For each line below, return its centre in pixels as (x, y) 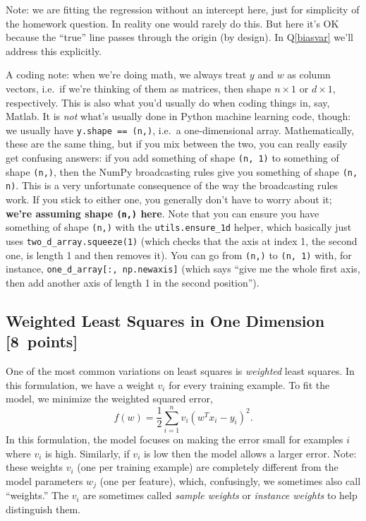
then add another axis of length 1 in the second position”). (133, 282)
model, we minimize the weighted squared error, (109, 399)
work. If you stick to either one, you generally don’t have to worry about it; (169, 199)
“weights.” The (37, 495)
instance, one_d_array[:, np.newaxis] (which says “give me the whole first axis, (183, 269)
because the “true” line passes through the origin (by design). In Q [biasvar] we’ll (179, 37)
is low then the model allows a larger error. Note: (250, 453)
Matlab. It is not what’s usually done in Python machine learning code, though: (178, 116)
